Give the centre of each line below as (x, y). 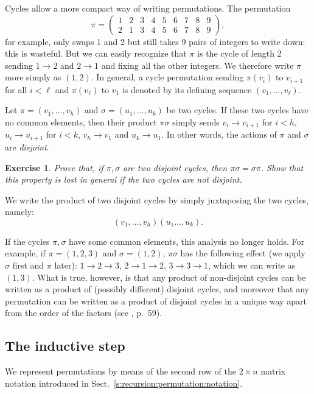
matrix (273, 371)
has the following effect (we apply (243, 253)
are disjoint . (27, 146)
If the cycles (27, 241)
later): (66, 265)
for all (16, 89)
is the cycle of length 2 (239, 53)
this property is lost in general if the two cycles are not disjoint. (124, 179)
